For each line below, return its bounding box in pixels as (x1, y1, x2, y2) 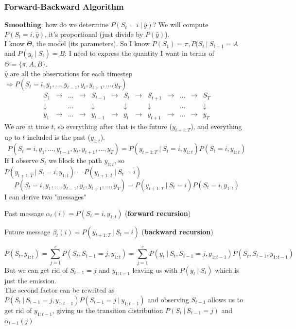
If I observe (4, 155, 38, 165)
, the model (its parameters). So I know (32, 38, 150, 49)
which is (215, 264, 239, 275)
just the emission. (4, 275, 57, 285)
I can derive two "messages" (4, 191, 87, 201)
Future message (4, 226, 51, 236)
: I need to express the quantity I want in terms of (65, 48, 214, 58)
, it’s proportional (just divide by (45, 29, 143, 39)
